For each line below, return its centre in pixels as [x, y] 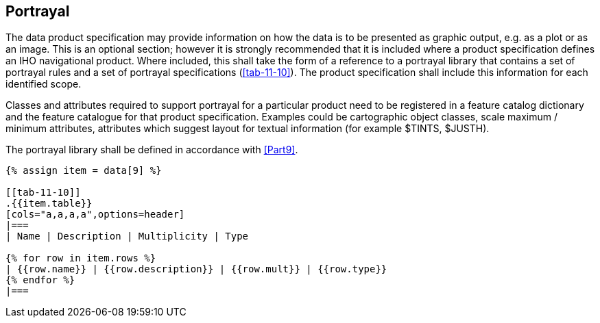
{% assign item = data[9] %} [84, 171]
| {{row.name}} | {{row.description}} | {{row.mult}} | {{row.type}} [196, 269]
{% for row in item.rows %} [81, 258]
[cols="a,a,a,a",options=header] [95, 215]
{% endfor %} [40, 280]
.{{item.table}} [49, 204]
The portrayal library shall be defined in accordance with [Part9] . [152, 150]
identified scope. [44, 84]
